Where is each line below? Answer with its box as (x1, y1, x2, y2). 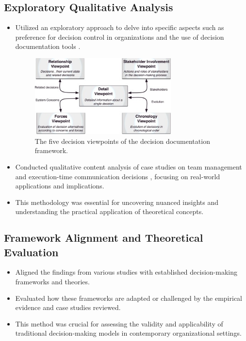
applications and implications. (15, 181, 104, 191)
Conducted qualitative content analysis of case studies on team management (15, 161, 242, 171)
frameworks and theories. (15, 277, 90, 287)
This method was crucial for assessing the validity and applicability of (15, 318, 223, 328)
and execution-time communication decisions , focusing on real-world (15, 171, 220, 181)
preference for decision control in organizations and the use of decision (15, 31, 224, 42)
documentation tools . (15, 41, 81, 51)
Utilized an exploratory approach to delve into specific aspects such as (15, 22, 224, 32)
